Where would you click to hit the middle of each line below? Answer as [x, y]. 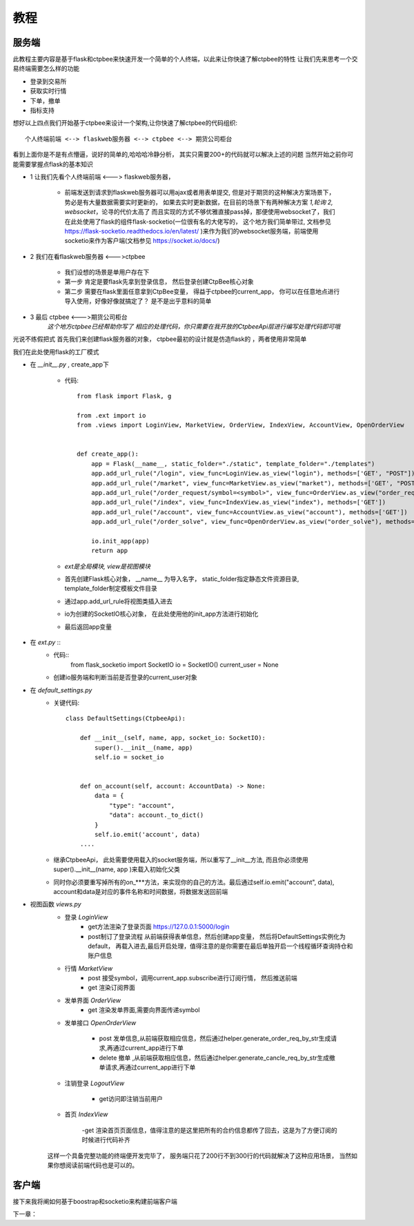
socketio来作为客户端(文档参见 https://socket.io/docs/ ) [142, 241]
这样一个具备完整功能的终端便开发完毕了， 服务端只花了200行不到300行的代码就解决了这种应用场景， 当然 [199, 1156]
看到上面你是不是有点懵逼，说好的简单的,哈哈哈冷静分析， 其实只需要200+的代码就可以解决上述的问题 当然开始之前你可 [183, 155]
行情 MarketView [89, 968]
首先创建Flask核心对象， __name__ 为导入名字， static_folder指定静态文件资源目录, [182, 579]
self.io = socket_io [129, 757]
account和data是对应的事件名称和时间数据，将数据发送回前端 [141, 891]
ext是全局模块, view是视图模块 [108, 566]
